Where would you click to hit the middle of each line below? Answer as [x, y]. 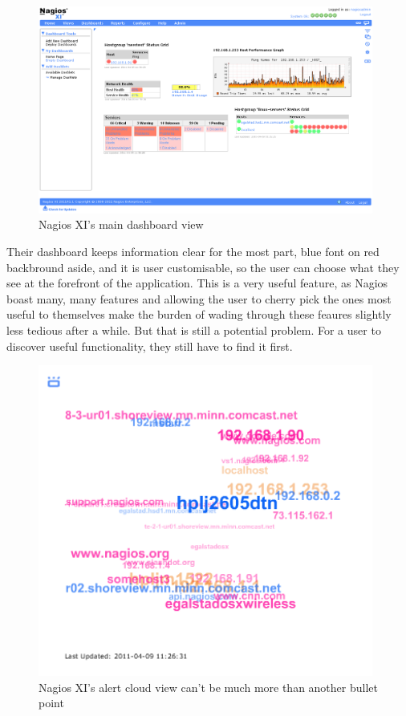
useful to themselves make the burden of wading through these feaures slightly [199, 314]
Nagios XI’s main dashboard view [121, 224]
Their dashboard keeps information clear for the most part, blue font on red [193, 251]
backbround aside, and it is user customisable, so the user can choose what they [203, 267]
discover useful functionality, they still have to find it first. [150, 346]
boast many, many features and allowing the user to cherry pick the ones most [199, 298]
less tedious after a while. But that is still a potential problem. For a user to [194, 330]
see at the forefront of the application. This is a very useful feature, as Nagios [197, 283]
